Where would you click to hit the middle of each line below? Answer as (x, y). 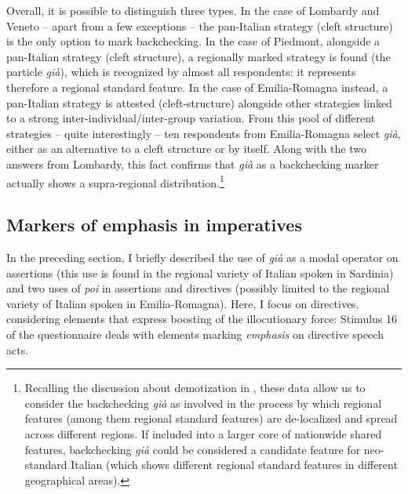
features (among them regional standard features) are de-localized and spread (211, 418)
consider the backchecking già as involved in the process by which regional (203, 403)
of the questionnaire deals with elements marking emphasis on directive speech (195, 334)
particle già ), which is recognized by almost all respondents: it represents (181, 72)
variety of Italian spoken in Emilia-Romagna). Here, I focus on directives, (183, 303)
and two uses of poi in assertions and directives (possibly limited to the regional (198, 288)
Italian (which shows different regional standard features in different (234, 465)
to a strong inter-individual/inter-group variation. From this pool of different (191, 118)
